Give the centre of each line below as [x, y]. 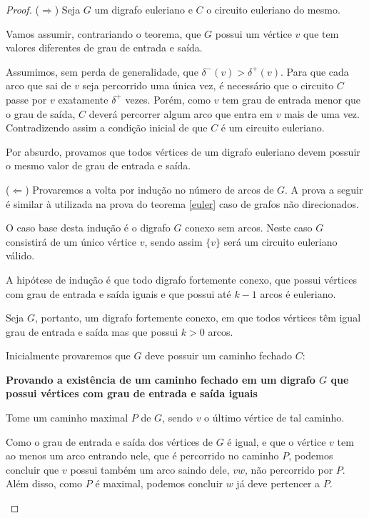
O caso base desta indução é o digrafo [88, 228]
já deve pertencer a [278, 483]
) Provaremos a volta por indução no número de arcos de [150, 189]
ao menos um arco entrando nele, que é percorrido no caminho [142, 455]
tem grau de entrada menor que [291, 99]
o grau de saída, [41, 113]
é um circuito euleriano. [273, 128]
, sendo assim [173, 241]
